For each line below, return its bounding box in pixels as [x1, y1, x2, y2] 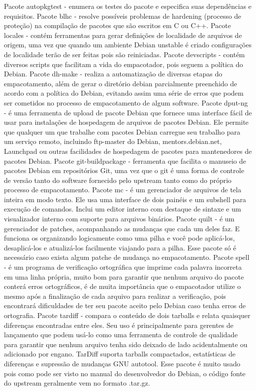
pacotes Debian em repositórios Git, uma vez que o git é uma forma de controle [4, 165, 244, 176]
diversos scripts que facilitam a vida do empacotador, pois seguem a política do [4, 59, 243, 69]
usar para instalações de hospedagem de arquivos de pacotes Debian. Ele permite [4, 117, 249, 127]
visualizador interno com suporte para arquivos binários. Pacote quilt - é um [4, 213, 235, 224]
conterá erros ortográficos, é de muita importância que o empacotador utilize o [4, 281, 241, 291]
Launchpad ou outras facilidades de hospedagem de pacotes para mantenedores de [4, 145, 252, 156]
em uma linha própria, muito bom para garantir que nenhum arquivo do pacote [4, 271, 244, 282]
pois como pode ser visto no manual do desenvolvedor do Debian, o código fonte [4, 368, 246, 378]
